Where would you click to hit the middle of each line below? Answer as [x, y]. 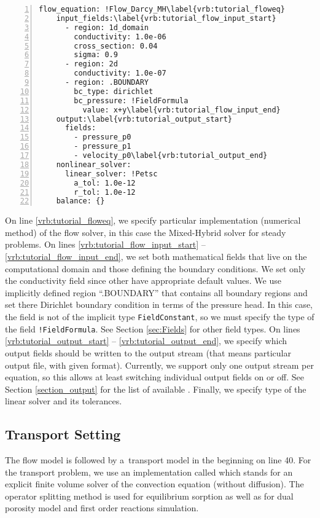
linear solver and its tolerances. [64, 401]
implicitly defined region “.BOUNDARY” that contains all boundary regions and [156, 292]
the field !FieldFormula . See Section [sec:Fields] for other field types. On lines [153, 328]
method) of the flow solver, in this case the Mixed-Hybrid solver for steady [146, 232]
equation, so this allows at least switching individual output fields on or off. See [155, 377]
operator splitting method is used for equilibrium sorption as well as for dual [149, 496]
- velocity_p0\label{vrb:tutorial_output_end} [171, 155]
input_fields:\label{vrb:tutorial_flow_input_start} [166, 18]
